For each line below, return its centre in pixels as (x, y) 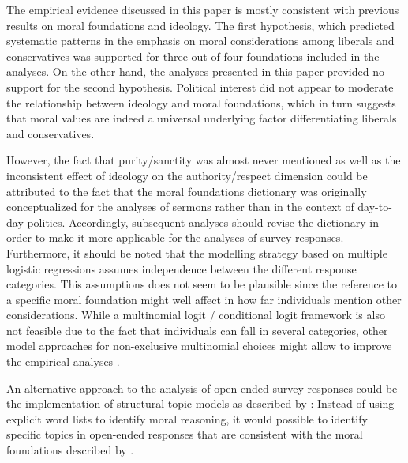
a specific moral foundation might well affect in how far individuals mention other (204, 299)
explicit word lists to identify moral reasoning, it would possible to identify (187, 418)
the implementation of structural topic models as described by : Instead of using (200, 403)
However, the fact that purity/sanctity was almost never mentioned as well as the (204, 160)
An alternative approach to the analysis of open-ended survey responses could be (202, 388)
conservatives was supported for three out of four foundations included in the (193, 56)
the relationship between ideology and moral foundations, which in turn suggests (201, 102)
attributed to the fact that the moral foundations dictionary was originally (187, 191)
